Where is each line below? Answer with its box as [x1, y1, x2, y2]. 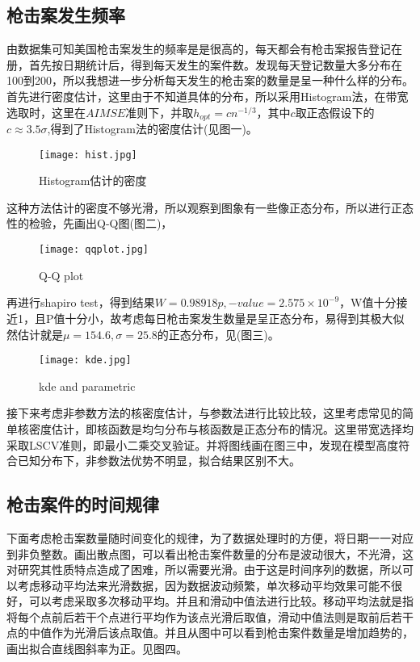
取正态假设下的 [295, 103, 375, 120]
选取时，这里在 [6, 103, 86, 120]
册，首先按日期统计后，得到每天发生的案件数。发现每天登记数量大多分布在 [6, 56, 402, 73]
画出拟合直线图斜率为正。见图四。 [6, 640, 187, 657]
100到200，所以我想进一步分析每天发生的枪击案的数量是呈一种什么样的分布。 [6, 72, 414, 89]
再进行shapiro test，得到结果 [6, 294, 155, 311]
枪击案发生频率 [6, 2, 125, 27]
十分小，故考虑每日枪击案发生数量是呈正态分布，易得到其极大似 [65, 309, 405, 326]
